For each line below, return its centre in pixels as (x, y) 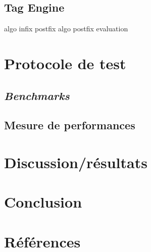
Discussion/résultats (76, 162)
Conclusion (43, 202)
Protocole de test (65, 63)
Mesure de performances (70, 125)
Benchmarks (37, 95)
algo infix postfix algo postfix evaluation (66, 29)
